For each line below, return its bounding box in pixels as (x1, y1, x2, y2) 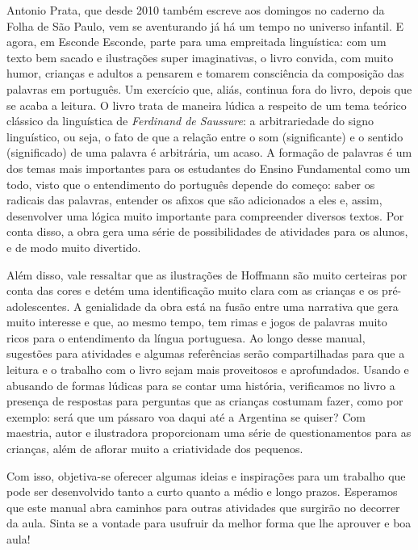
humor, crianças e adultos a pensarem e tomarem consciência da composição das (6, 65, 404, 82)
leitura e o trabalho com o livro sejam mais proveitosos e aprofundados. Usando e (6, 361, 409, 378)
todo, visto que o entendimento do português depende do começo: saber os (6, 175, 375, 192)
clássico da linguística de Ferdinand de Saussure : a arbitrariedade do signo (6, 112, 374, 129)
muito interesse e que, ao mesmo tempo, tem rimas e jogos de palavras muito (6, 313, 387, 330)
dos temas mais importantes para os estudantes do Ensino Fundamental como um (6, 159, 411, 176)
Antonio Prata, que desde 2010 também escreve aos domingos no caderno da (6, 2, 385, 18)
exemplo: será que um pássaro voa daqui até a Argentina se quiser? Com (6, 408, 366, 425)
